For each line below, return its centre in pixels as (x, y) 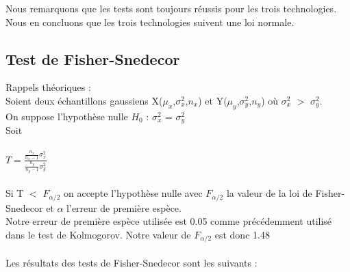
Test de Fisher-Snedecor (93, 58)
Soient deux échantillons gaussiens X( (84, 100)
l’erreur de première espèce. (124, 207)
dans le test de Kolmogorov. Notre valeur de (98, 234)
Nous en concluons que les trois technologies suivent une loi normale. (150, 22)
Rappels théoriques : (48, 87)
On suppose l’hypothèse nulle (67, 116)
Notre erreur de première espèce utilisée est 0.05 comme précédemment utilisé (169, 221)
